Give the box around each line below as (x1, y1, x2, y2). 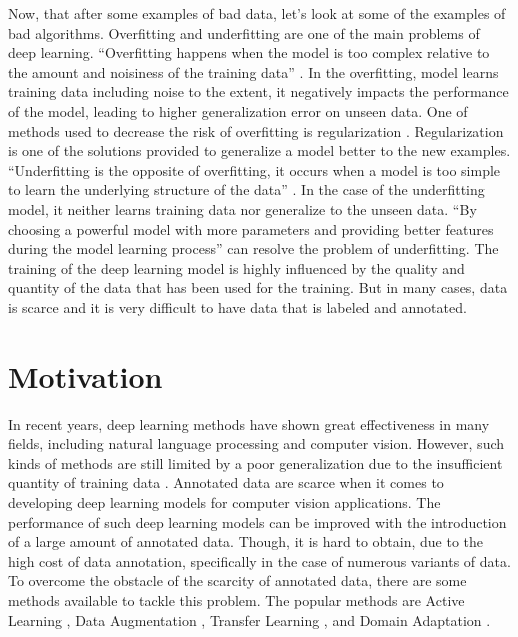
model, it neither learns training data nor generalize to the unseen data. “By (8, 198, 477, 219)
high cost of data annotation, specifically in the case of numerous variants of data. (8, 550, 511, 571)
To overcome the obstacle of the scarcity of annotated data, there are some (8, 570, 467, 591)
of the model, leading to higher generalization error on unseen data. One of (8, 100, 468, 121)
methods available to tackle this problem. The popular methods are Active (8, 589, 465, 610)
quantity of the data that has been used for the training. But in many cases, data (8, 277, 508, 298)
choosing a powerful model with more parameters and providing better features (8, 218, 494, 239)
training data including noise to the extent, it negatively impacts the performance (8, 81, 509, 102)
